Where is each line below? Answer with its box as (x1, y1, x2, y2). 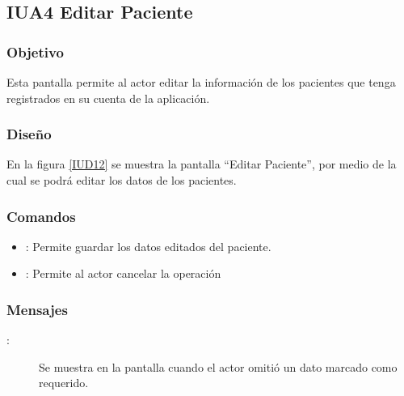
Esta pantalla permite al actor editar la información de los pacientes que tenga (6, 74, 396, 90)
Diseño (6, 124, 52, 144)
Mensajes (6, 299, 68, 319)
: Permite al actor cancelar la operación (25, 265, 221, 282)
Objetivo (6, 41, 64, 62)
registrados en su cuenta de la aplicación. (6, 89, 210, 106)
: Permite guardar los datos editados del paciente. (25, 237, 271, 254)
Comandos (6, 206, 76, 226)
